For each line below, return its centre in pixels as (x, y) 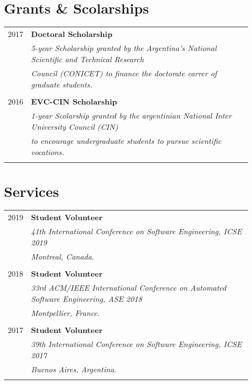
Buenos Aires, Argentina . (74, 369)
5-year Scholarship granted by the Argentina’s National (124, 48)
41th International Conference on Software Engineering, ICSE (136, 231)
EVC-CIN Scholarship (74, 102)
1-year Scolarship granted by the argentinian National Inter (131, 116)
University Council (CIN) (75, 127)
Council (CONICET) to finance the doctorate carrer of (124, 73)
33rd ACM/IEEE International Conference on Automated (129, 288)
